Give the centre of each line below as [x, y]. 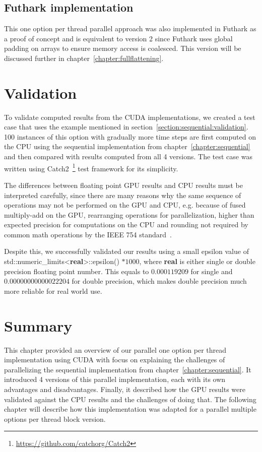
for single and [212, 271]
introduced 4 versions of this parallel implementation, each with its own [115, 379]
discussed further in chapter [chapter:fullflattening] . [84, 58]
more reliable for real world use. [53, 290]
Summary [38, 325]
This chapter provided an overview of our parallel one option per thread [115, 349]
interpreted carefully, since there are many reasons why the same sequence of [123, 195]
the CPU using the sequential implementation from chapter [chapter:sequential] [127, 146]
